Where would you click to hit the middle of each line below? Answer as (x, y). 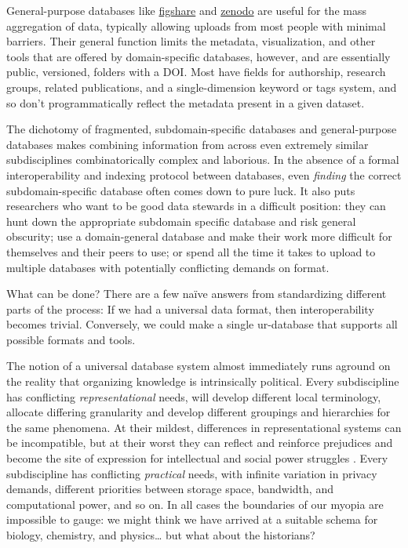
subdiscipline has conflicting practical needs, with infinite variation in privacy (192, 473)
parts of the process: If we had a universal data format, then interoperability (190, 308)
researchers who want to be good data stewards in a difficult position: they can (196, 206)
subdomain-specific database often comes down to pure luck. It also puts (181, 190)
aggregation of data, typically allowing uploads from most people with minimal (196, 25)
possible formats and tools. (71, 339)
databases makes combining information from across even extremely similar (188, 144)
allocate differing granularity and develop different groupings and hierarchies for (199, 412)
